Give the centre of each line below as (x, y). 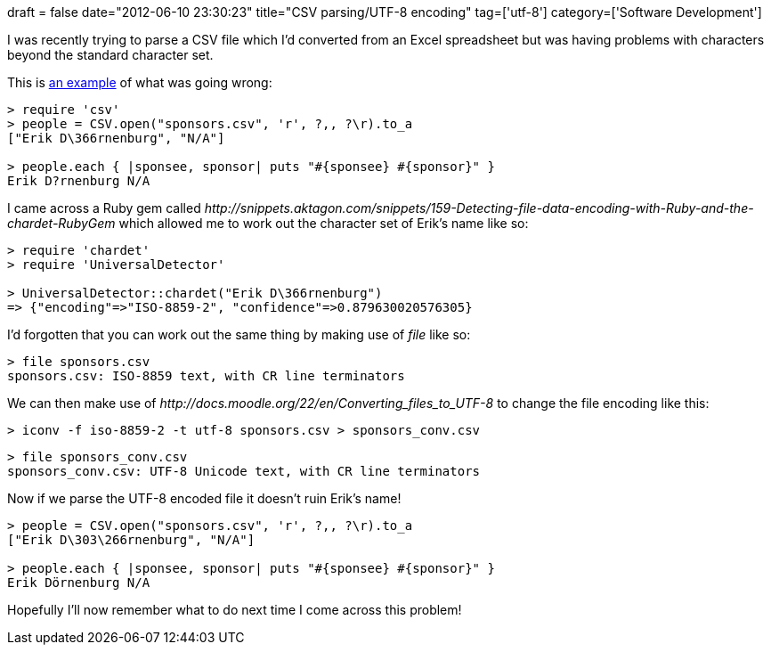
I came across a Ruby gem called (104, 208)
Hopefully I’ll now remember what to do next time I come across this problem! (235, 610)
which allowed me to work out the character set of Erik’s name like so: (324, 223)
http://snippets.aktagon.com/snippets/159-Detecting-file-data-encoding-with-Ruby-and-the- (479, 208)
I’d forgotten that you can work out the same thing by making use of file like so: (239, 334)
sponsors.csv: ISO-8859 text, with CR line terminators (206, 376)
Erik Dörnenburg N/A (79, 583)
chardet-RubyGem (61, 223)
